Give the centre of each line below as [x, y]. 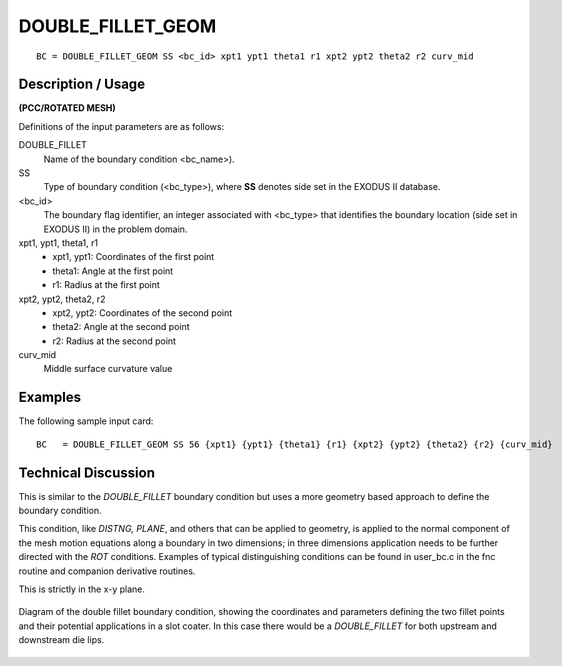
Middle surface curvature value [108, 369]
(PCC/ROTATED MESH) [67, 108]
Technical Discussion [86, 472]
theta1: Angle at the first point [113, 271]
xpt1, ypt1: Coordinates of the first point [133, 257]
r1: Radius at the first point [106, 285]
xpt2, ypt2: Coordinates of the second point [142, 312]
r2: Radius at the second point [114, 341]
